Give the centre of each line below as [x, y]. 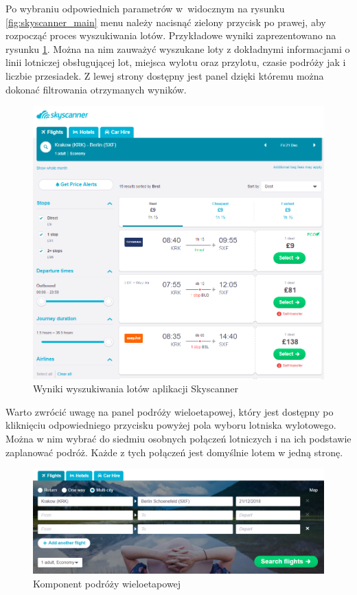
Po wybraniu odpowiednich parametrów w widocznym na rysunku [145, 8]
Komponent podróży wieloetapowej [107, 583]
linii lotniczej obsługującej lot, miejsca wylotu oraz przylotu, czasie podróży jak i [176, 62]
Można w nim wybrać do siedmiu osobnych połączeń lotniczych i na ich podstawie [178, 438]
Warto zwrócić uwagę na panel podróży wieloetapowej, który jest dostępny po [170, 411]
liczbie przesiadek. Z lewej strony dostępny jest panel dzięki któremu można [165, 75]
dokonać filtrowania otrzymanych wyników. [96, 89]
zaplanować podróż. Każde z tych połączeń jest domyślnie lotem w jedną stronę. [174, 452]
